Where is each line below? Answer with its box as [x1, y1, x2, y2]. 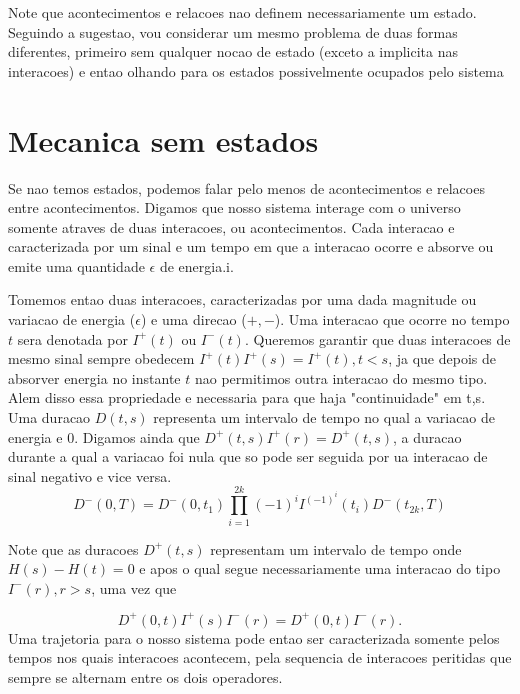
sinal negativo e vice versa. [8, 465, 172, 486]
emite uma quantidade [8, 255, 145, 276]
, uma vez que [91, 577, 177, 598]
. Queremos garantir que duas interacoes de [244, 328, 511, 349]
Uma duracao [8, 407, 91, 428]
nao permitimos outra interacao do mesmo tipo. [194, 367, 488, 388]
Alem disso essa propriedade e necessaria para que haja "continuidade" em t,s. [8, 387, 486, 408]
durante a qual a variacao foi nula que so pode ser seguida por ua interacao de [8, 446, 488, 467]
